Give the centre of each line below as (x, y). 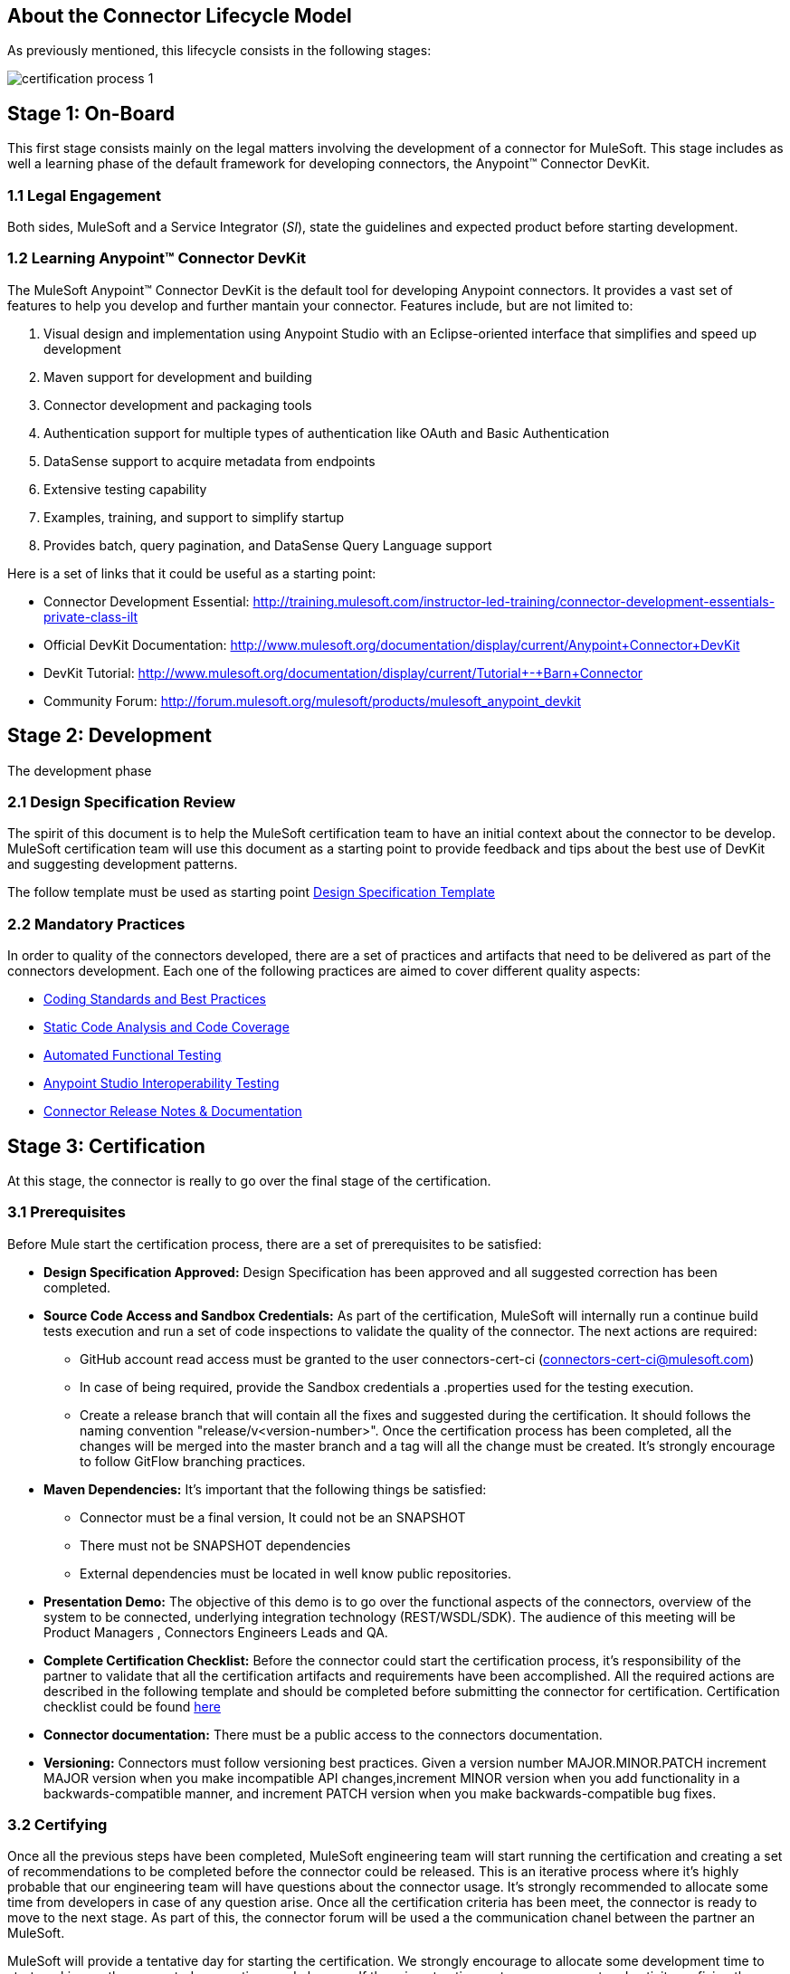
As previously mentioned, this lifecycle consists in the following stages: (219, 51)
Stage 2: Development (109, 736)
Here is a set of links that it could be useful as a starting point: (192, 573)
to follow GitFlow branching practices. (193, 1461)
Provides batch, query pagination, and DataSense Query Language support (268, 545)
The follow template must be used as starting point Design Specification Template (251, 892)
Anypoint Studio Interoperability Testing (162, 1083)
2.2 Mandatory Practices (96, 924)
